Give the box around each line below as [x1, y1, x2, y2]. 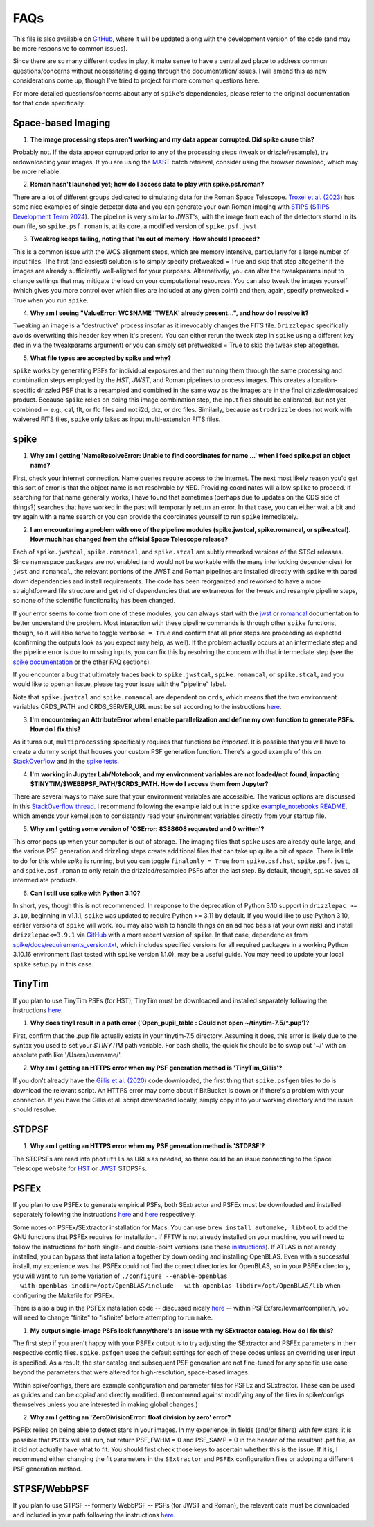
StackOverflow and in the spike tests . [12, 757, 120, 766]
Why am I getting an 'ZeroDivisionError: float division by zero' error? [30, 1413, 231, 1422]
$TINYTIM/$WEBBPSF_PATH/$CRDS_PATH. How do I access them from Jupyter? [30, 779, 269, 787]
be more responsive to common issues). [12, 44, 128, 52]
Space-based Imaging [12, 117, 111, 128]
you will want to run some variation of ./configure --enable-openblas [12, 1272, 228, 1280]
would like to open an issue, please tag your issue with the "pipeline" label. [12, 680, 226, 688]
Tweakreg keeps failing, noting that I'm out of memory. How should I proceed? [30, 234, 260, 243]
